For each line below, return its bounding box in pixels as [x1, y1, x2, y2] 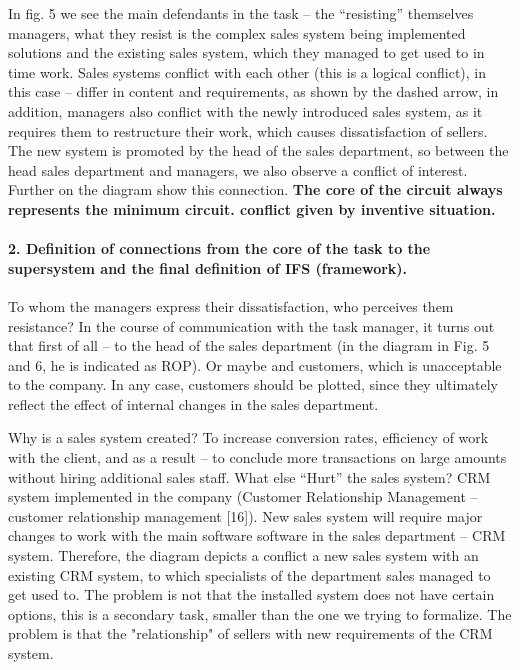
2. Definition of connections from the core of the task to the [8, 238, 431, 259]
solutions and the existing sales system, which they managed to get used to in [8, 42, 485, 63]
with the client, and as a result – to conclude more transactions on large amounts [8, 447, 507, 468]
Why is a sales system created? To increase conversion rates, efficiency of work [8, 427, 489, 448]
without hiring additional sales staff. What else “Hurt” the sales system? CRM [8, 466, 491, 487]
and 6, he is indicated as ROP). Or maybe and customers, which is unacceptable [8, 354, 502, 375]
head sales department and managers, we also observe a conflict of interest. [8, 159, 468, 180]
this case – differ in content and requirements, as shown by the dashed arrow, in [8, 81, 499, 102]
